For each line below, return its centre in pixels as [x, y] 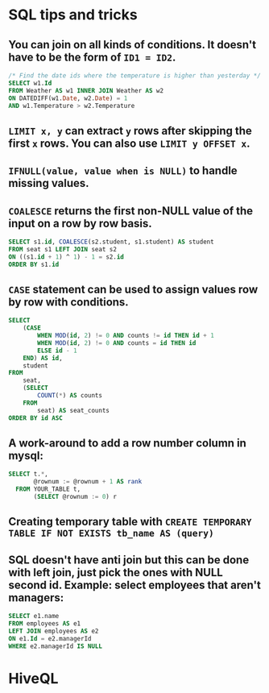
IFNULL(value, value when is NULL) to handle [123, 171]
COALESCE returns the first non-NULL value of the [131, 211]
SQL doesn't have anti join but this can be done [129, 560]
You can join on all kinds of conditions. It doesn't [132, 45]
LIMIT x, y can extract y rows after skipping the [130, 131]
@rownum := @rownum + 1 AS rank [88, 482]
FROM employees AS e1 [45, 623]
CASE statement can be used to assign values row [133, 289]
